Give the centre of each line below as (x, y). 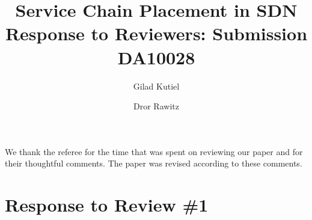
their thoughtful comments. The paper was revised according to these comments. (154, 163)
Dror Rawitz (156, 106)
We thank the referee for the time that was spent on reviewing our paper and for (154, 151)
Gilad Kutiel (156, 86)
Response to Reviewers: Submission (156, 33)
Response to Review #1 (107, 205)
